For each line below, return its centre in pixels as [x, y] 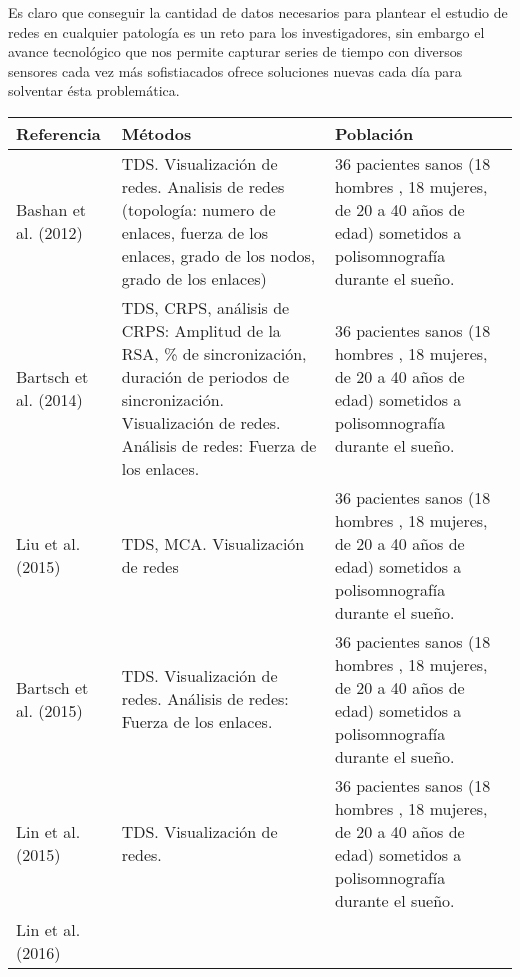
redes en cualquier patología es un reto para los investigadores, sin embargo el [246, 31]
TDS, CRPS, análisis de [205, 307]
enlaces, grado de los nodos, [218, 255]
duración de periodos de [205, 376]
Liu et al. [48, 543]
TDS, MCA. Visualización [213, 543]
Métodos [156, 133]
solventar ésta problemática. [94, 90]
